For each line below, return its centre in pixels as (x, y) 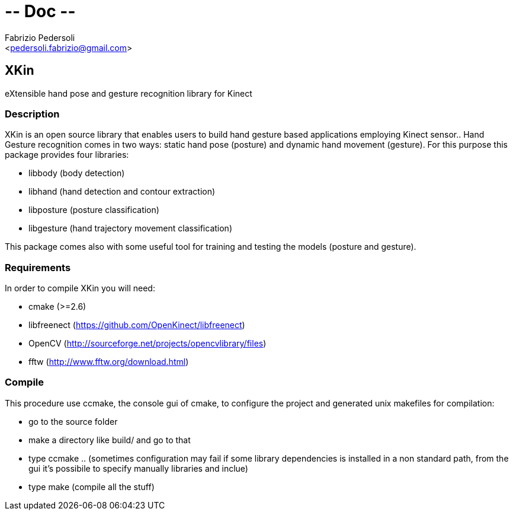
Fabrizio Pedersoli (40, 37)
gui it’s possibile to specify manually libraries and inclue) (138, 468)
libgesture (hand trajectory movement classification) (130, 228)
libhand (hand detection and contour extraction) (122, 192)
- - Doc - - (40, 11)
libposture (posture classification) (94, 210)
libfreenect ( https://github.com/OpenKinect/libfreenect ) (137, 325)
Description (32, 114)
